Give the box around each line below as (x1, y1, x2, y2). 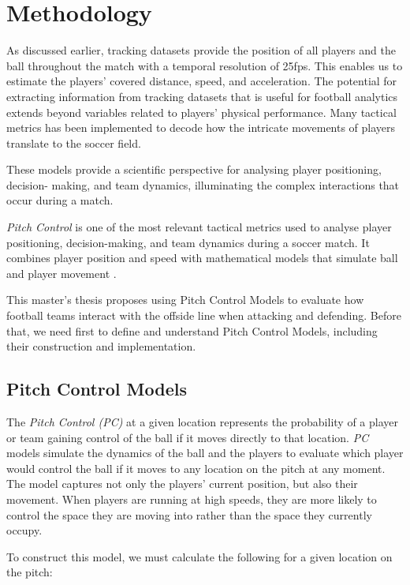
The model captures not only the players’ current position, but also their (6, 475, 358, 492)
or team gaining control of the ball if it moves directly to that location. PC (6, 429, 369, 445)
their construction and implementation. (6, 338, 196, 354)
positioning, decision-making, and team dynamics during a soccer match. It (6, 234, 370, 250)
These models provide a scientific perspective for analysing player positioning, (6, 161, 382, 178)
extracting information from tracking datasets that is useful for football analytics (6, 88, 398, 104)
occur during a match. (6, 192, 114, 208)
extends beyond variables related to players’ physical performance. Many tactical (6, 103, 397, 120)
